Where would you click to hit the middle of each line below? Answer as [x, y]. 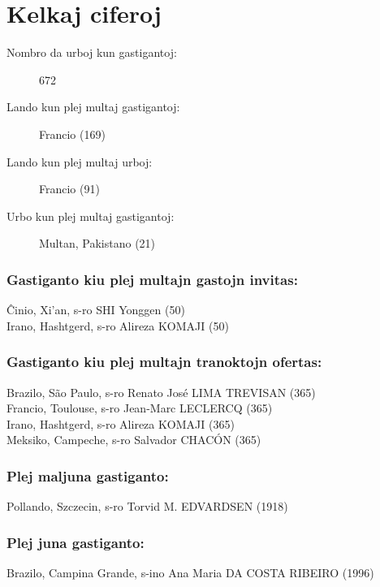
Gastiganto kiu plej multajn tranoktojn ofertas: [164, 362]
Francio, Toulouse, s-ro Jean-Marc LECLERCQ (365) [140, 408]
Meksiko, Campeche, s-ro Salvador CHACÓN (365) [134, 440]
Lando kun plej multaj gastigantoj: [93, 107]
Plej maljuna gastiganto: [88, 475]
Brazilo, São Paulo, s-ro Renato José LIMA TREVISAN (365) [161, 392]
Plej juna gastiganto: [76, 542]
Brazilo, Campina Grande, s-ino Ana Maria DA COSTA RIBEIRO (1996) [190, 572]
